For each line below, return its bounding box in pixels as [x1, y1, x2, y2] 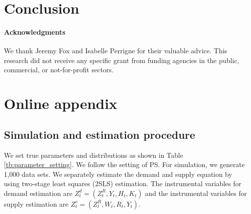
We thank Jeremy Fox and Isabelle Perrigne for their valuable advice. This [4, 45, 228, 56]
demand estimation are [4, 188, 73, 198]
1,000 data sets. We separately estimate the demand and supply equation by [4, 169, 232, 179]
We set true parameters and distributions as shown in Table [4, 150, 183, 160]
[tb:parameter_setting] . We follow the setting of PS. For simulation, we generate [4, 159, 245, 170]
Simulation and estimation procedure [4, 127, 195, 142]
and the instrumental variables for [145, 188, 247, 198]
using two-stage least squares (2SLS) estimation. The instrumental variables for [4, 178, 242, 189]
